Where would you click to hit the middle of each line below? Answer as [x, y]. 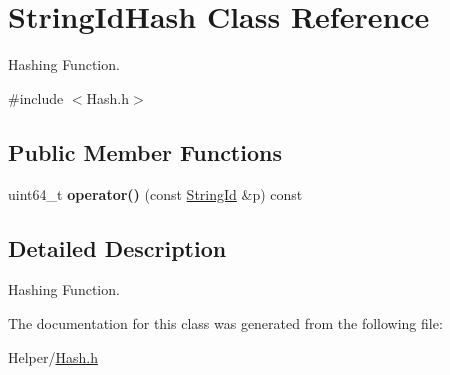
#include [36, 97]
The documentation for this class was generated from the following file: [225, 322]
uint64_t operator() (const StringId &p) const [155, 193]
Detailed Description [117, 247]
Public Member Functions [145, 151]
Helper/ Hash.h [53, 356]
